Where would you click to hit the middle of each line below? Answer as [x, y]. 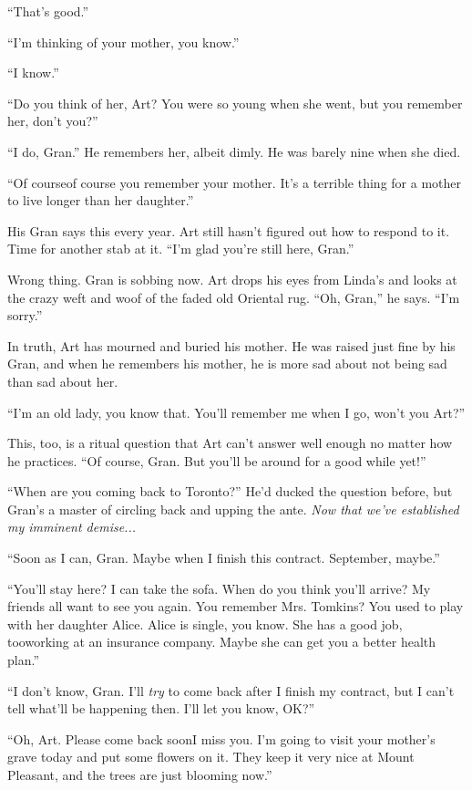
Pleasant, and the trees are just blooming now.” [140, 774]
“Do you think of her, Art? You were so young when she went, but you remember [235, 103]
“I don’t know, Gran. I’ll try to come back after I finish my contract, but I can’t [231, 690]
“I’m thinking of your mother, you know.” [123, 42]
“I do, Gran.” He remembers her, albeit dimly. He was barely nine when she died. [234, 151]
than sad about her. [63, 381]
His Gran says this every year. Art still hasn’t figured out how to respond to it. [229, 230]
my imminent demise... [72, 527]
